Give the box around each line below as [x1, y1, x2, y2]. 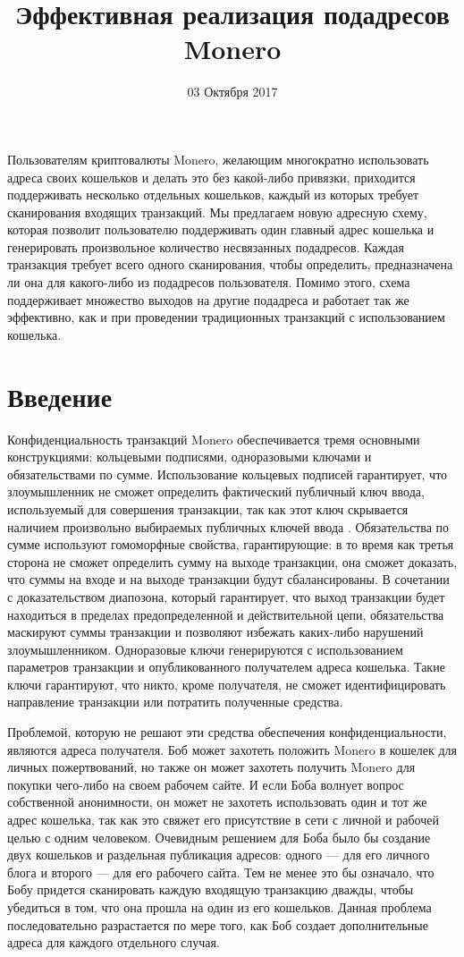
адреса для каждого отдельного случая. [7, 933, 220, 952]
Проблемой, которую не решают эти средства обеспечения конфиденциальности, [7, 723, 447, 741]
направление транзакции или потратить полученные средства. [7, 692, 343, 711]
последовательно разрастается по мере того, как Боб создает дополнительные [7, 915, 428, 934]
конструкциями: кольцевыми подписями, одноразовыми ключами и [7, 447, 372, 466]
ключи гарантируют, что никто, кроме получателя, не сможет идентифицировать [7, 674, 446, 693]
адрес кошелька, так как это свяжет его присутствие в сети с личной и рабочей [7, 810, 439, 829]
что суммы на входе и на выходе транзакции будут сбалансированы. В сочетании [7, 570, 450, 589]
